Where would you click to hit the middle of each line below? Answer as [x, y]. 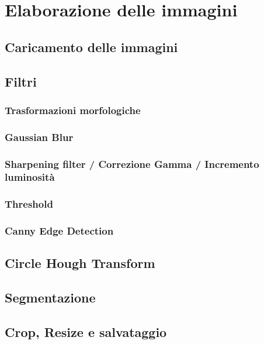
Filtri [21, 81]
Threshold [29, 204]
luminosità [30, 177]
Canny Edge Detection [59, 231]
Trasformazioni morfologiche [73, 110]
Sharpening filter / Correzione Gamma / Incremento [132, 164]
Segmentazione [50, 297]
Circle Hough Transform [80, 263]
